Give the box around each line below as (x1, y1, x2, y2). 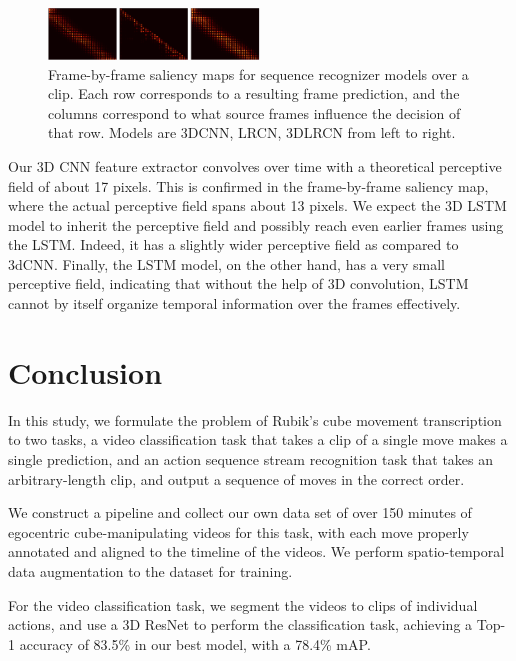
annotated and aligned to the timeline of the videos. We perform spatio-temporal (8, 541, 505, 562)
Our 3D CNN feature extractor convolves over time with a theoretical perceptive (8, 155, 502, 176)
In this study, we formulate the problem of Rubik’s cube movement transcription (8, 409, 502, 430)
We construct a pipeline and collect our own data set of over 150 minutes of (8, 502, 472, 523)
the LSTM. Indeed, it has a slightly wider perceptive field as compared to (8, 234, 459, 255)
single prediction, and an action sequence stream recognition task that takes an (8, 448, 494, 469)
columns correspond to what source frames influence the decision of (48, 102, 461, 123)
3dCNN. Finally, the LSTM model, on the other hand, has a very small (8, 253, 445, 274)
